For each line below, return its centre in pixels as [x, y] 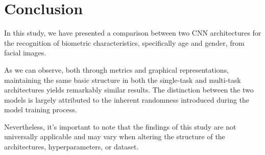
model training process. [41, 110]
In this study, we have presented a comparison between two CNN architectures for [133, 33]
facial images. [25, 53]
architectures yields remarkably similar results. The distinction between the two [129, 90]
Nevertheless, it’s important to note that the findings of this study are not [120, 126]
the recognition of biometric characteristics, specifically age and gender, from [124, 42]
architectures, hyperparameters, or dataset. [71, 147]
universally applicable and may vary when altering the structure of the [115, 136]
